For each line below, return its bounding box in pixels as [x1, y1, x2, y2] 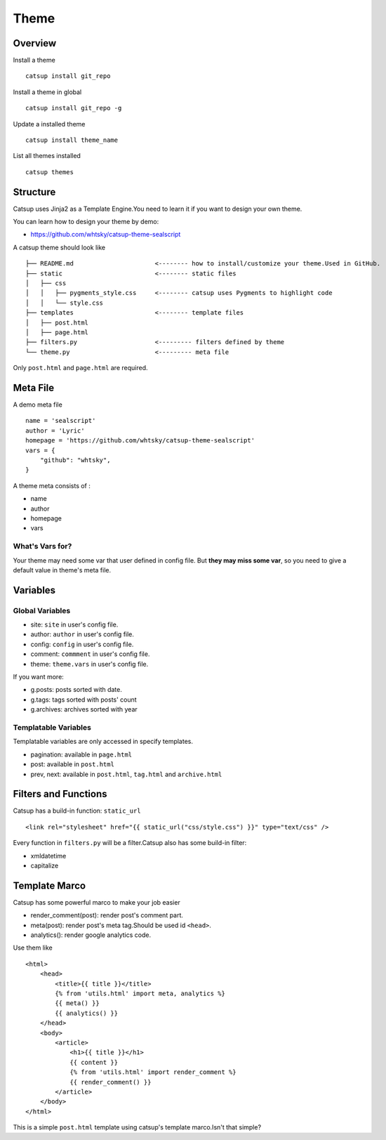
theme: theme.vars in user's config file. [30, 660, 149, 668]
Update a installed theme [13, 119, 86, 128]
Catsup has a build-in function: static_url [13, 806, 141, 815]
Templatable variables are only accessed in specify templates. [13, 738, 193, 746]
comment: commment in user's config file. [30, 650, 150, 658]
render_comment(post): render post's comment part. [30, 911, 184, 919]
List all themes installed [13, 152, 81, 160]
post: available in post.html [30, 760, 115, 768]
